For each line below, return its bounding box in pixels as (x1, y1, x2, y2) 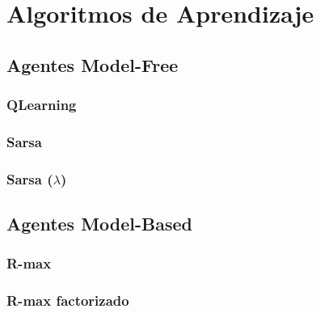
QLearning (6, 95, 77, 115)
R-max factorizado (6, 290, 129, 311)
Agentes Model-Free (6, 52, 179, 77)
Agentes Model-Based (6, 211, 193, 236)
